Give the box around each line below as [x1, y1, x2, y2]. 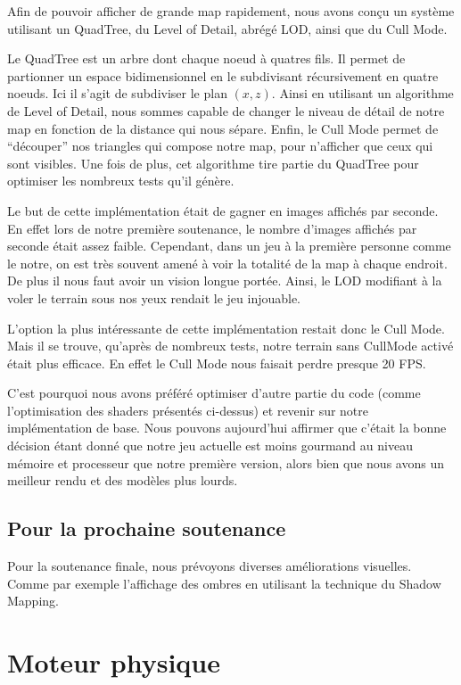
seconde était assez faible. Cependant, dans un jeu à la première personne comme [7, 236, 451, 255]
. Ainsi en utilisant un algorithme [271, 84, 454, 103]
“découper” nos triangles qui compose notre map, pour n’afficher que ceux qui [7, 136, 433, 155]
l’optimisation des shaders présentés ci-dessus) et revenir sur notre [7, 400, 369, 419]
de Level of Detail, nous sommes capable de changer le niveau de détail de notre [7, 101, 445, 120]
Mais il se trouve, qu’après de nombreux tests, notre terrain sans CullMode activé [7, 336, 454, 355]
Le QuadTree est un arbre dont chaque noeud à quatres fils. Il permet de [7, 49, 406, 68]
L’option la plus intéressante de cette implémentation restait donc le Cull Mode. [7, 318, 445, 337]
